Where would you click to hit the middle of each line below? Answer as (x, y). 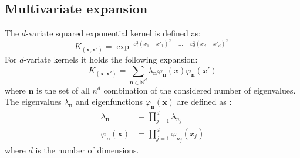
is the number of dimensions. (87, 150)
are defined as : (204, 102)
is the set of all (63, 90)
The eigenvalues (33, 102)
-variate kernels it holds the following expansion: (111, 59)
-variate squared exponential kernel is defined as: (113, 33)
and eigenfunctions (109, 102)
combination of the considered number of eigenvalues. (200, 90)
